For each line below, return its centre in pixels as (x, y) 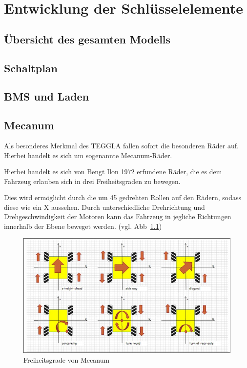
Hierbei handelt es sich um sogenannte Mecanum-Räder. (88, 155)
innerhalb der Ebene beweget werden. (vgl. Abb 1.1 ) (83, 226)
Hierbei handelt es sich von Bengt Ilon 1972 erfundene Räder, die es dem (113, 172)
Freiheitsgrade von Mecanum (67, 359)
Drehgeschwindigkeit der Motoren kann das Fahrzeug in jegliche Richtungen (118, 216)
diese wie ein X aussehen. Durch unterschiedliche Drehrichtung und (104, 207)
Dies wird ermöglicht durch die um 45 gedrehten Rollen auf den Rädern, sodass (123, 197)
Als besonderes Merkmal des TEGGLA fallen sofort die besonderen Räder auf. (121, 145)
